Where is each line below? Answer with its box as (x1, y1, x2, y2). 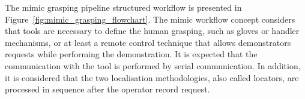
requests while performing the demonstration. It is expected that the (5, 48, 258, 60)
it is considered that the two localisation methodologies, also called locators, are (5, 71, 299, 83)
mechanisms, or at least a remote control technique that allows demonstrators (5, 36, 291, 48)
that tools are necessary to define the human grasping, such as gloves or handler (5, 24, 300, 37)
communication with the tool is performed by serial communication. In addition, (5, 59, 301, 72)
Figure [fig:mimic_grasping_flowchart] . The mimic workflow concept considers (5, 13, 295, 25)
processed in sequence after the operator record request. (5, 83, 210, 95)
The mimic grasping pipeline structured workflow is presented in (5, 1, 242, 13)
